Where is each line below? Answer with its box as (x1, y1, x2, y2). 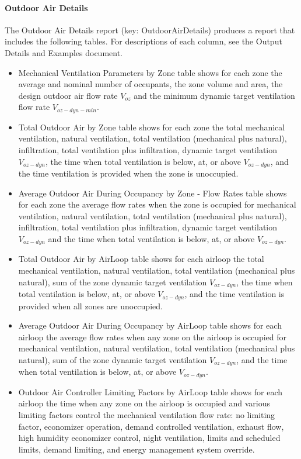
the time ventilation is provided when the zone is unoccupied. (18, 167, 239, 180)
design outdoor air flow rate (18, 89, 118, 101)
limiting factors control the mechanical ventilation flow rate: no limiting (18, 409, 275, 421)
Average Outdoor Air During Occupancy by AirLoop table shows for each (18, 319, 282, 332)
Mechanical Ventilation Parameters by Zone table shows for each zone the (18, 66, 282, 78)
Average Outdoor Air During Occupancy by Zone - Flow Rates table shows (18, 187, 287, 199)
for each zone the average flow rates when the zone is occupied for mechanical (18, 198, 296, 210)
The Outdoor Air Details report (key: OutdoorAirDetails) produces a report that (5, 23, 295, 36)
